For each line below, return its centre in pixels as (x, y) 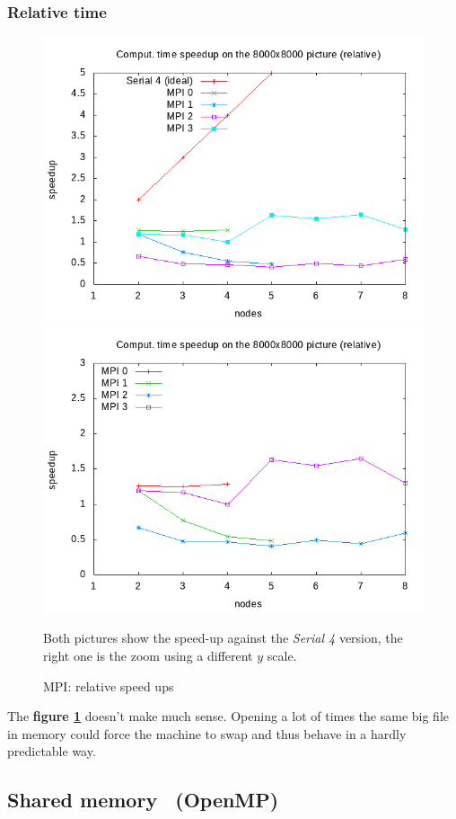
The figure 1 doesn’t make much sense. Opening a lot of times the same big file (228, 716)
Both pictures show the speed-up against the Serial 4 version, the (223, 638)
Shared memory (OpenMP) (143, 800)
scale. (282, 655)
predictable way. (52, 751)
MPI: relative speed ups (109, 685)
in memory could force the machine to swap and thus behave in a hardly (207, 733)
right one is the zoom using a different (148, 655)
